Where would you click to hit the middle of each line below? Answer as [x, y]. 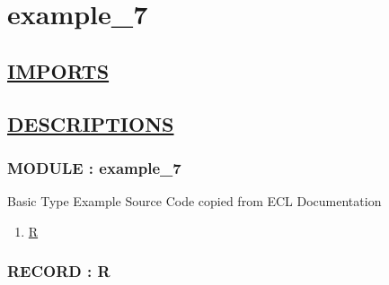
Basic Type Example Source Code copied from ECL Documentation [194, 201]
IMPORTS [58, 70]
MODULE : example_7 [94, 167]
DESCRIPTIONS [91, 123]
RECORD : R [59, 271]
